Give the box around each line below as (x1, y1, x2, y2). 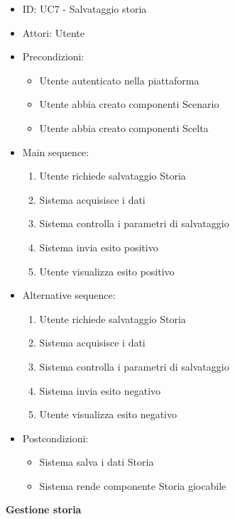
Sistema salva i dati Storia (39, 454, 154, 469)
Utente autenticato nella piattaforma (39, 72, 200, 87)
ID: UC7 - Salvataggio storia (22, 1, 147, 16)
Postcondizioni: (22, 430, 89, 445)
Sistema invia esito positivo (39, 239, 158, 254)
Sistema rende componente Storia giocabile (39, 478, 226, 493)
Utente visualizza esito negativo (39, 407, 177, 422)
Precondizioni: (22, 49, 84, 64)
